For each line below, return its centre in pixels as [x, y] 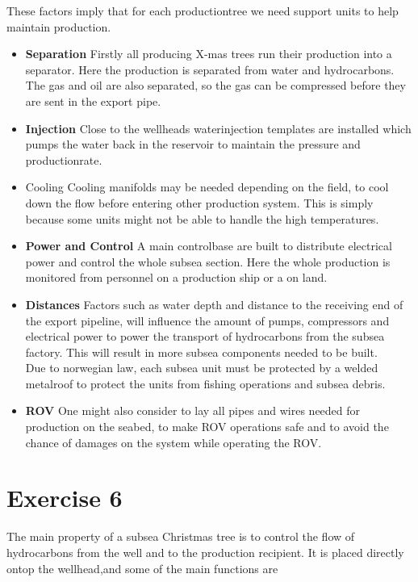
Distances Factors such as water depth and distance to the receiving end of [214, 304]
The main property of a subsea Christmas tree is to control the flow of [181, 536]
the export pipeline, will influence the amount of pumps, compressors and [207, 320]
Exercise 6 [65, 498]
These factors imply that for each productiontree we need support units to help [203, 10]
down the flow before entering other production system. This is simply [199, 202]
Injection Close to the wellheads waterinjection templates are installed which [218, 128]
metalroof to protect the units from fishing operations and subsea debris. [205, 383]
